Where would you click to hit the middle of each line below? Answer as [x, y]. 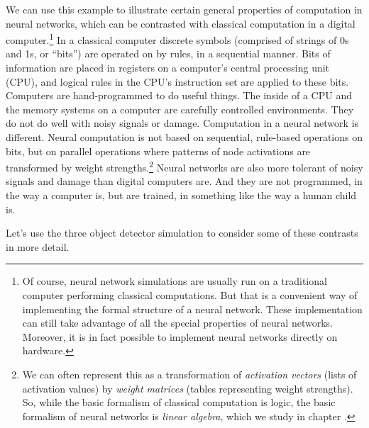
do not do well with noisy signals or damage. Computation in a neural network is [182, 123]
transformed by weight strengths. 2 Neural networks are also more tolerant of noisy [184, 166]
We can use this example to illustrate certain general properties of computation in [184, 9]
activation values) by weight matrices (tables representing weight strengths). [188, 388]
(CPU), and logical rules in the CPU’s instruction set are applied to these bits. [177, 81]
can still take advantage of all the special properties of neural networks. [177, 323]
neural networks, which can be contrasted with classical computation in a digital [181, 23]
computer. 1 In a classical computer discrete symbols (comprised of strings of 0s [177, 39]
